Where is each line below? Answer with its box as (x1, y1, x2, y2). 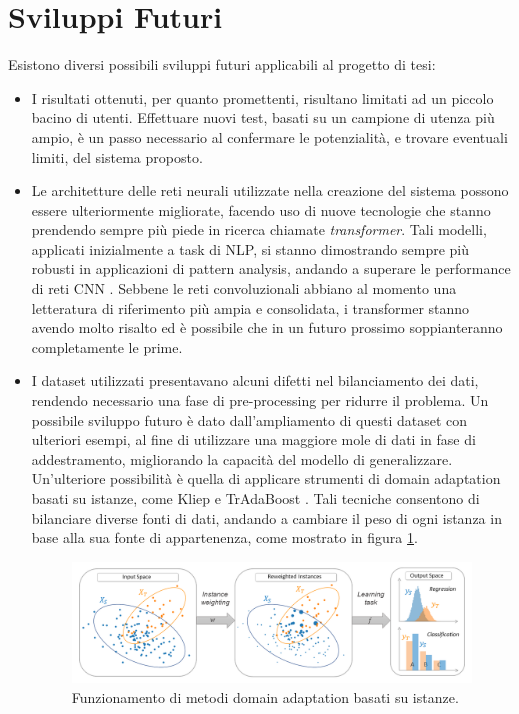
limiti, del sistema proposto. (31, 146, 203, 167)
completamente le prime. (31, 336, 183, 357)
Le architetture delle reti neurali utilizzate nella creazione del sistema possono (31, 180, 509, 201)
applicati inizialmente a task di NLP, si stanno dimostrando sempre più (31, 238, 470, 259)
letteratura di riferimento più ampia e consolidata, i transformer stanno (31, 297, 470, 318)
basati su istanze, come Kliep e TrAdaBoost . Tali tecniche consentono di (31, 488, 480, 508)
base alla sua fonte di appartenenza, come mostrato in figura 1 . (31, 527, 418, 548)
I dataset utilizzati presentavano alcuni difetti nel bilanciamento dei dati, (31, 370, 479, 391)
